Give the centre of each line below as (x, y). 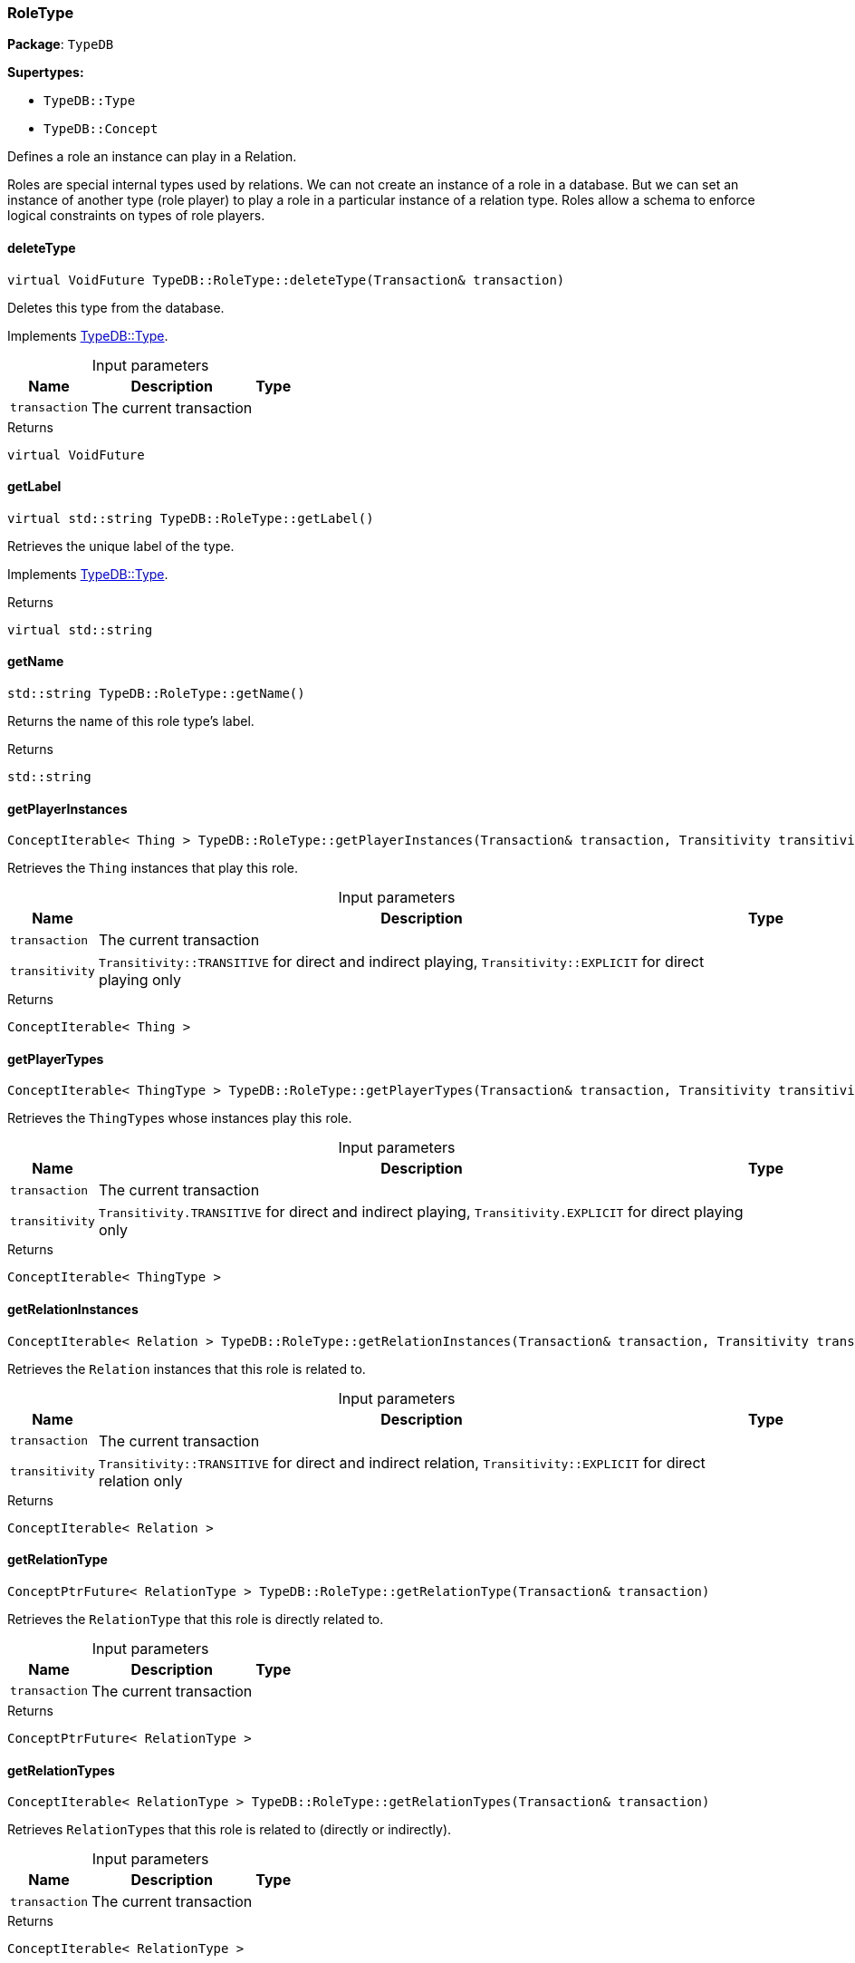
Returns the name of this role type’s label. (131, 721)
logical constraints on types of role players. (136, 216)
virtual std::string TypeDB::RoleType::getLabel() (191, 518)
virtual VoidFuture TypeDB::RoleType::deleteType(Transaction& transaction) (286, 280)
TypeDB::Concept (101, 129)
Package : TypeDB (61, 44)
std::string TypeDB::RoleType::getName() (156, 694)
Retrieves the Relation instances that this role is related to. (187, 1368)
